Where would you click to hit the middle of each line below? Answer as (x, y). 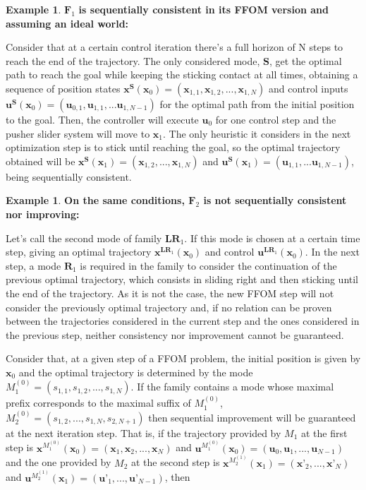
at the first (324, 432)
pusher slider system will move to (78, 133)
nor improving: (43, 214)
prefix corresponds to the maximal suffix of (98, 403)
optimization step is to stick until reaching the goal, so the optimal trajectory (173, 147)
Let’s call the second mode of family (84, 238)
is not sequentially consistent (275, 200)
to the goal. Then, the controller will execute (102, 119)
